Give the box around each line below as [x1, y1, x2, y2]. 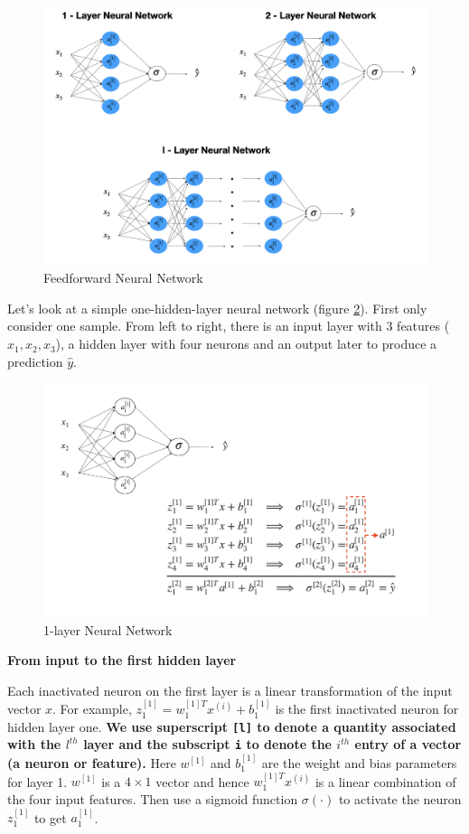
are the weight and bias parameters [261, 753, 457, 772]
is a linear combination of [314, 772, 456, 791]
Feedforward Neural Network [43, 268, 203, 287]
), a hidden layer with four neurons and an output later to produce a [55, 334, 437, 353]
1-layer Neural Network [43, 620, 173, 639]
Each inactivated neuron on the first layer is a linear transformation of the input [7, 680, 453, 699]
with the [7, 735, 61, 754]
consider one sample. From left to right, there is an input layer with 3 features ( [7, 316, 450, 335]
